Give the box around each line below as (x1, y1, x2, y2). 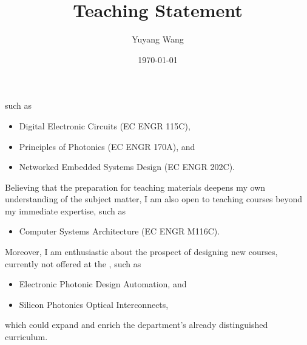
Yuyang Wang (132, 33, 184, 46)
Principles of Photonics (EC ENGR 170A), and (19, 140, 195, 152)
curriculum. (5, 330, 48, 343)
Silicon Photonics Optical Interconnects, (19, 298, 169, 310)
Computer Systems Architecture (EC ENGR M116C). (19, 225, 220, 237)
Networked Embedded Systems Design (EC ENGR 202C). (19, 160, 235, 173)
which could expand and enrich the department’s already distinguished (5, 318, 268, 331)
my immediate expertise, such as (5, 204, 126, 217)
